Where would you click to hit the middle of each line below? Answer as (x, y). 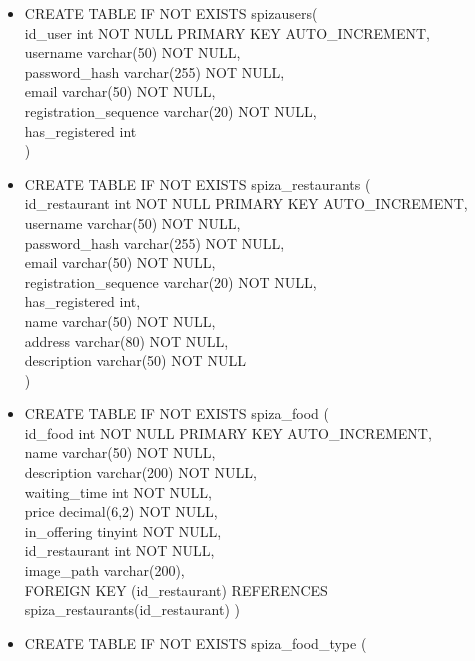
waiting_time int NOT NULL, (118, 491)
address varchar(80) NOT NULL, (126, 340)
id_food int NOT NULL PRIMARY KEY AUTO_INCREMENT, (228, 432)
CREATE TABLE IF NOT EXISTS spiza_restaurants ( (197, 183)
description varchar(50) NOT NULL (135, 360)
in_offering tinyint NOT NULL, (123, 530)
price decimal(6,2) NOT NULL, (121, 511)
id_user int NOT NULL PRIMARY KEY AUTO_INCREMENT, (227, 32)
